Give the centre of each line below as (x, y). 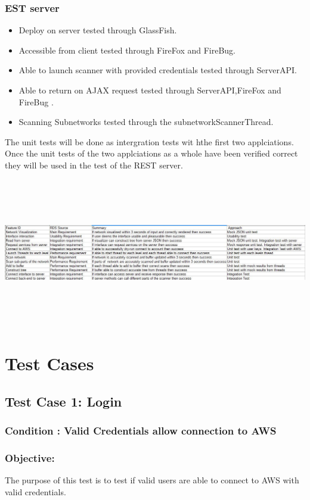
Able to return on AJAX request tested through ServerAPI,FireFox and (150, 90)
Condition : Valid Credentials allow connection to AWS (141, 430)
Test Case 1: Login (63, 401)
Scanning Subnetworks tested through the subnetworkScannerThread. (146, 122)
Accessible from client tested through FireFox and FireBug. (127, 50)
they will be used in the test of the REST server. (94, 165)
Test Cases (49, 363)
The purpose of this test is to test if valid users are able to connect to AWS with (152, 480)
